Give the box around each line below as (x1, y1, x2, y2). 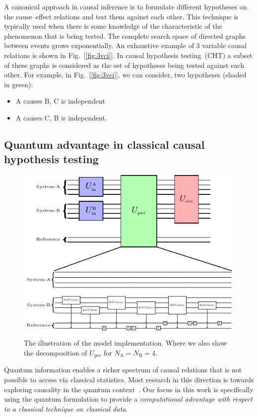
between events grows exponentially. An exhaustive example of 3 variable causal (4, 40, 247, 51)
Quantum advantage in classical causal (4, 136, 205, 152)
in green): (4, 79, 33, 89)
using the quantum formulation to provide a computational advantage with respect (4, 394, 253, 404)
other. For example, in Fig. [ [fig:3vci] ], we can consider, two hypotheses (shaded (4, 69, 247, 80)
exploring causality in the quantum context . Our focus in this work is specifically (4, 384, 254, 394)
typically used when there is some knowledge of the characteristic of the (4, 21, 222, 31)
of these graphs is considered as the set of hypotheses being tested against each (4, 60, 245, 70)
